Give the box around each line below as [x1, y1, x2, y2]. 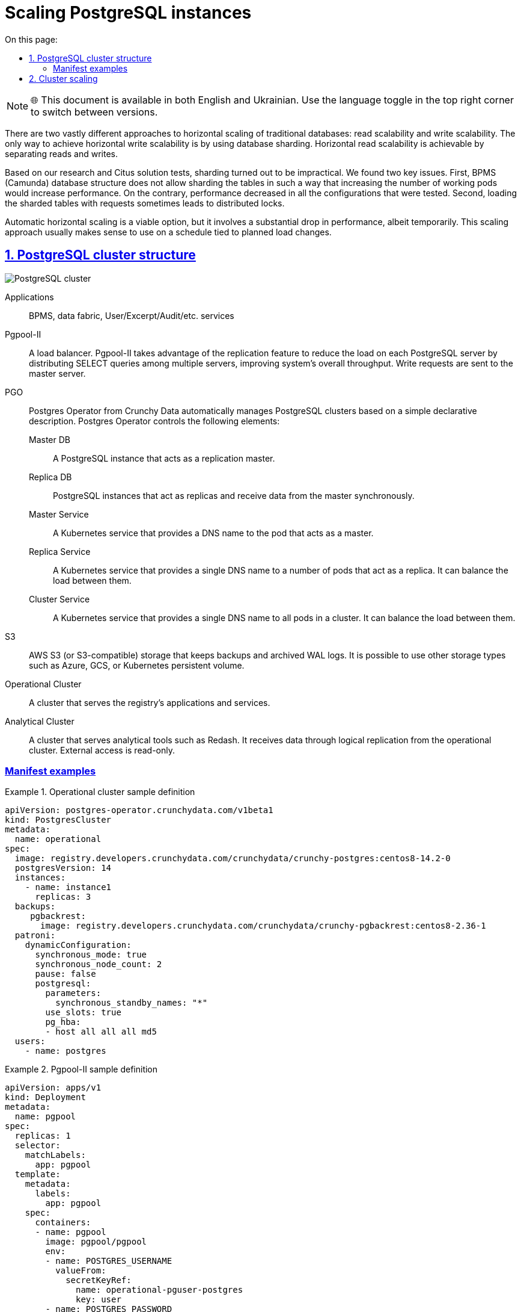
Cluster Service [29, 593, 90, 604]
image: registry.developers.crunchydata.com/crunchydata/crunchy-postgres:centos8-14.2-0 [14, 853, 451, 864]
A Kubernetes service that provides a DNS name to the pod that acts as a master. [53, 527, 374, 538]
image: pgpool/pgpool [45, 1237, 147, 1247]
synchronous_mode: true [35, 950, 147, 960]
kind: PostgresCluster [5, 815, 112, 825]
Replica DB [29, 471, 72, 482]
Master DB [29, 434, 70, 445]
